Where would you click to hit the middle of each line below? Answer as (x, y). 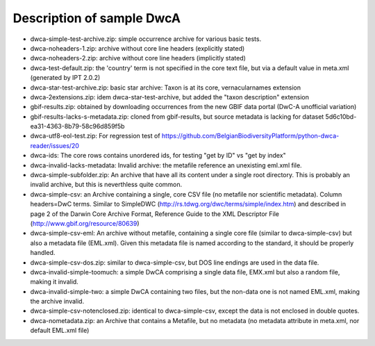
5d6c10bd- (341, 116)
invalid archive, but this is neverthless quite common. (106, 185)
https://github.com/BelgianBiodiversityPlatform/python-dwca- (250, 136)
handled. (43, 253)
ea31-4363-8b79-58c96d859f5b (77, 126)
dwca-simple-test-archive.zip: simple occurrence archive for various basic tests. (146, 39)
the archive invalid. (57, 302)
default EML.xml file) (60, 331)
